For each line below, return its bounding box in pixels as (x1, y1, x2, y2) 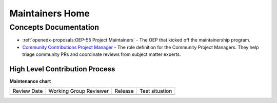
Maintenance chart (9, 78, 51, 85)
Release (114, 88, 134, 95)
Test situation (139, 88, 172, 95)
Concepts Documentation (9, 23, 100, 32)
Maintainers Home (9, 8, 90, 19)
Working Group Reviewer (48, 88, 109, 95)
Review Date (12, 88, 43, 95)
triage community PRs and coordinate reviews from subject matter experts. (22, 51, 181, 57)
